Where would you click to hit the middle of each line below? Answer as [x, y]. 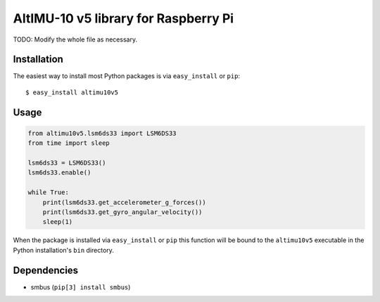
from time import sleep [69, 143]
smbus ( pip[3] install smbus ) [81, 287]
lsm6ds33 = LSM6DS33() [67, 163]
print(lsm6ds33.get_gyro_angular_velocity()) [122, 212]
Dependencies [46, 270]
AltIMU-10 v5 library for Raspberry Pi [123, 18]
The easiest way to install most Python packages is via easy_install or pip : [127, 76]
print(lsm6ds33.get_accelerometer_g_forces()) [125, 202]
